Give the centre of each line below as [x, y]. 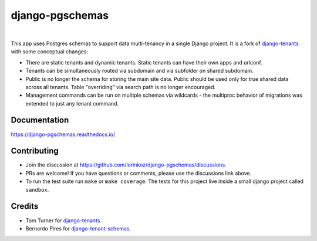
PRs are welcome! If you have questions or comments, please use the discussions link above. [139, 173]
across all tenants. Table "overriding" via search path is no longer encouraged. [121, 87]
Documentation [40, 120]
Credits [25, 206]
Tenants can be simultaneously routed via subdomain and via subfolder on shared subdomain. [139, 71]
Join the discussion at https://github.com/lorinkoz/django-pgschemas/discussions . [126, 165]
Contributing [35, 151]
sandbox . [37, 189]
